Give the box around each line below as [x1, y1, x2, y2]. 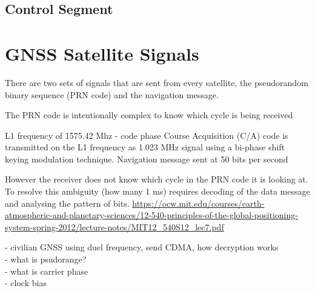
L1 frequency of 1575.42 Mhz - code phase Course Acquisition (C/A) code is [5, 129, 288, 141]
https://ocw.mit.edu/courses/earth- [132, 196, 265, 209]
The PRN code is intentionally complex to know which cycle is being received [5, 109, 293, 121]
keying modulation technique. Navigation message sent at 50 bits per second [5, 152, 288, 165]
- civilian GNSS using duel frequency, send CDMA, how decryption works [5, 241, 279, 253]
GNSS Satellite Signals [5, 41, 199, 65]
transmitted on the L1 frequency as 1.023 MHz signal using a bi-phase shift [5, 141, 285, 153]
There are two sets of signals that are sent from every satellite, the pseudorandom [5, 76, 308, 89]
